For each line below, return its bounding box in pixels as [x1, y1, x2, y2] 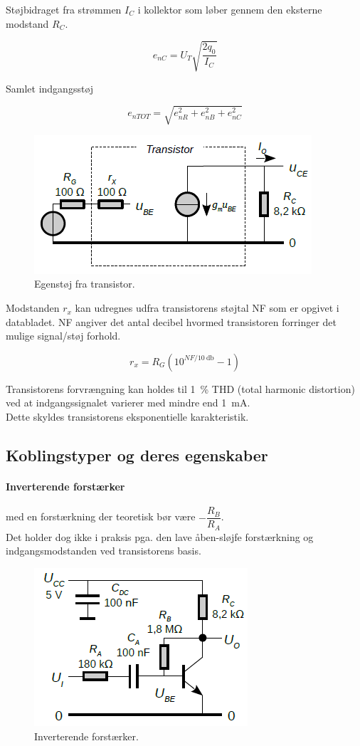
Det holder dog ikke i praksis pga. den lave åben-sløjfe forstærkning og [6, 529, 314, 544]
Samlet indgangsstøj [6, 80, 94, 95]
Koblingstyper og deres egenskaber [6, 444, 268, 466]
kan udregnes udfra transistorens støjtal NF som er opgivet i [75, 300, 339, 315]
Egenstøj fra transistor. [34, 276, 135, 291]
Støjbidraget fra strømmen [6, 2, 122, 16]
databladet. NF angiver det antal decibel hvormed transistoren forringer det [6, 314, 337, 329]
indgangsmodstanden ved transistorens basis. [6, 543, 201, 558]
